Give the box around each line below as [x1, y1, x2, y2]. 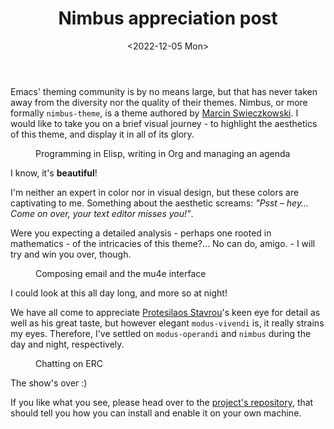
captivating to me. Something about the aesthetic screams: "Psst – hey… [10, 197, 309, 209]
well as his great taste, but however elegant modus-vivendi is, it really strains [10, 317, 325, 329]
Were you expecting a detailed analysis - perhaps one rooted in [10, 227, 272, 239]
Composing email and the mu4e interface [35, 267, 207, 279]
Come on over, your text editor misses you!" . [10, 207, 194, 219]
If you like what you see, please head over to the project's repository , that [10, 396, 314, 408]
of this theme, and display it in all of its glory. [10, 128, 195, 140]
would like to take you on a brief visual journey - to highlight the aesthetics [10, 117, 318, 129]
